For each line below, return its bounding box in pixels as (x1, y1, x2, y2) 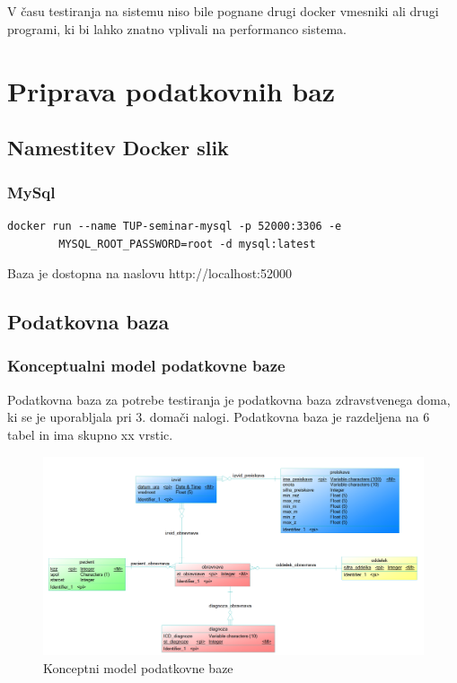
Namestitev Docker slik (7, 134, 229, 162)
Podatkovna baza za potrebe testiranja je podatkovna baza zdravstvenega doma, (7, 390, 451, 408)
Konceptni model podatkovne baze (43, 658, 233, 677)
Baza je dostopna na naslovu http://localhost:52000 (7, 264, 293, 283)
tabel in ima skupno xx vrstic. (7, 425, 173, 443)
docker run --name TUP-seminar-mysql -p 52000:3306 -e (7, 219, 342, 232)
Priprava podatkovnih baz (7, 72, 336, 109)
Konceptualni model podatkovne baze (7, 355, 286, 377)
